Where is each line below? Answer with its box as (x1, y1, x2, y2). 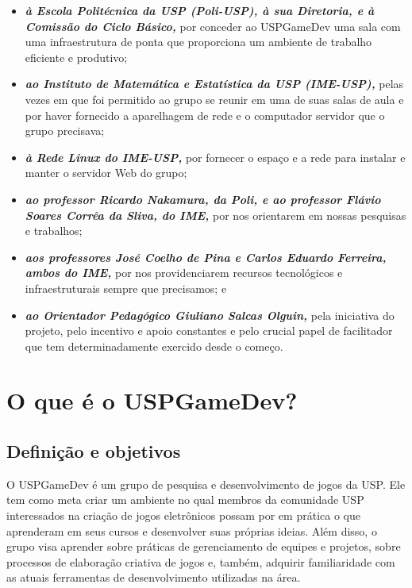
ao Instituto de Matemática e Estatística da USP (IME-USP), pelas (25, 75, 404, 92)
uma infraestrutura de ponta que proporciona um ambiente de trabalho (25, 33, 372, 50)
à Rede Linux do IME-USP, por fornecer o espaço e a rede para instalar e (25, 148, 406, 165)
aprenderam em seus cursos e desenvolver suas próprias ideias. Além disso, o (6, 522, 377, 539)
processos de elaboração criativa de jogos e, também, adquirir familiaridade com (6, 553, 395, 570)
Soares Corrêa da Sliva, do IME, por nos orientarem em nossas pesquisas (25, 206, 406, 223)
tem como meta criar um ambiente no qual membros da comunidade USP (6, 491, 364, 508)
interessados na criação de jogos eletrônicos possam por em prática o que (6, 507, 360, 524)
